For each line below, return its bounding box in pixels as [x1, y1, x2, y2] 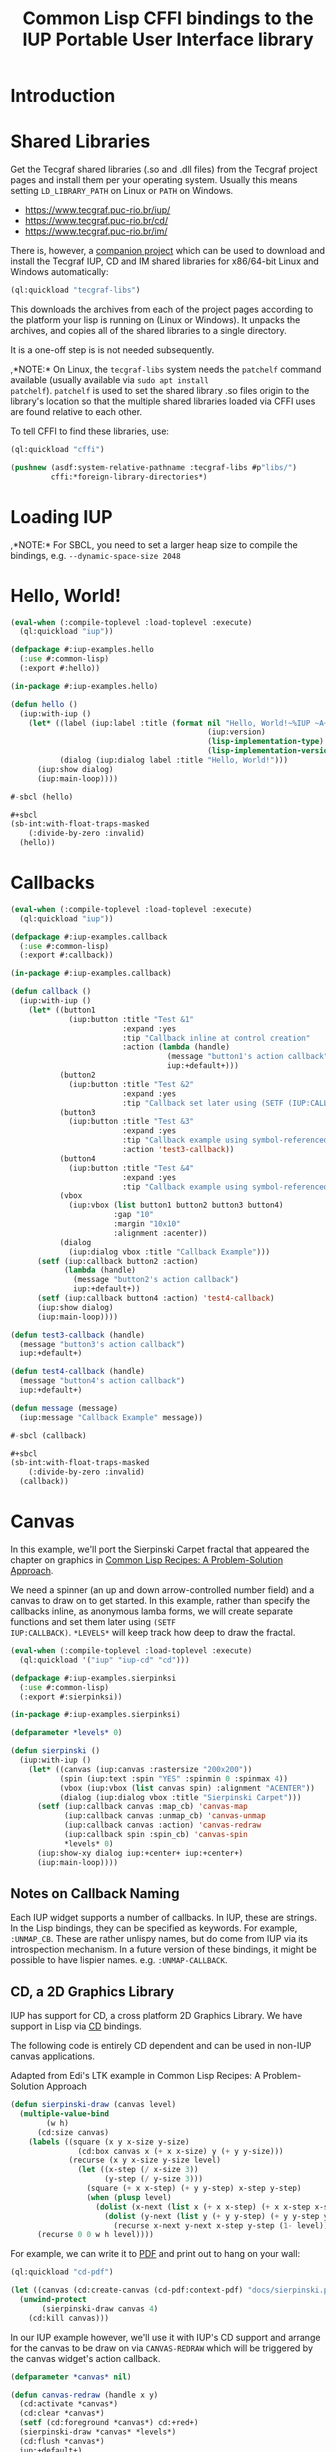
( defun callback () [10, 987, 92, 997]
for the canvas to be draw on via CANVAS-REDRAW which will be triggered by [10, 2342, 313, 2354]
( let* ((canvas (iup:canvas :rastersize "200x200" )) [28, 1764, 253, 1774]
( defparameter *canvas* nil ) [10, 2372, 132, 2382]
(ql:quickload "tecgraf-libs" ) [10, 285, 141, 296]
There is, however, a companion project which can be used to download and [10, 245, 326, 257]
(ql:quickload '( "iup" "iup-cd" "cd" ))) [19, 1655, 190, 1665]
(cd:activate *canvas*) [19, 2399, 118, 2409]
